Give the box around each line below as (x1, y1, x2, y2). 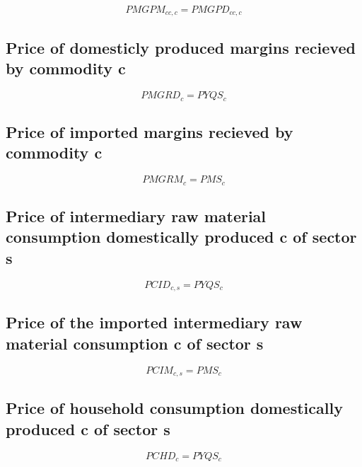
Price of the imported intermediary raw (6, 311, 303, 333)
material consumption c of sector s (6, 332, 264, 354)
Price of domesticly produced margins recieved (6, 36, 356, 58)
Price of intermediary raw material (6, 204, 267, 226)
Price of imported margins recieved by (6, 120, 293, 142)
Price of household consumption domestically (6, 397, 343, 419)
